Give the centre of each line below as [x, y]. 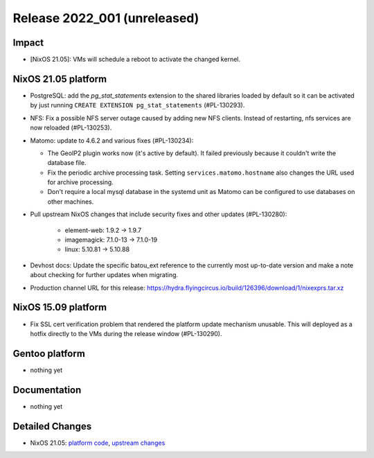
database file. [67, 163]
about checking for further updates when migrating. [104, 275]
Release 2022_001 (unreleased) [106, 18]
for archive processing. [80, 182]
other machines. [71, 202]
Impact [28, 43]
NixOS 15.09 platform [60, 307]
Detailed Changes [52, 426]
